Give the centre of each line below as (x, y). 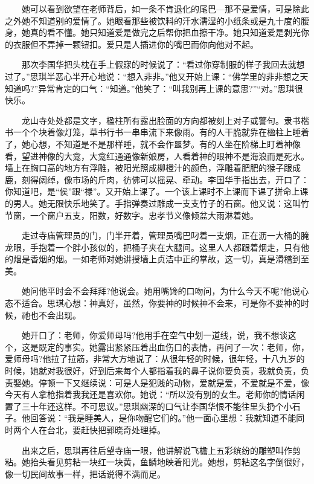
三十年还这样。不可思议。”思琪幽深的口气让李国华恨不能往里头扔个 (152, 406)
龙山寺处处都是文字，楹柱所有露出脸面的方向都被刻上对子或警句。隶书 (161, 120)
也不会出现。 (55, 315)
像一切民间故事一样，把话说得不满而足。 (85, 473)
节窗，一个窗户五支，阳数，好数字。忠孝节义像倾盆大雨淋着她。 (132, 215)
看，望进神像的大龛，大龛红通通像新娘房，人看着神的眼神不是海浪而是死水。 (157, 156)
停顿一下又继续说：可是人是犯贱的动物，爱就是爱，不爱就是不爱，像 (174, 382)
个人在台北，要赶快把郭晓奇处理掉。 (93, 430)
